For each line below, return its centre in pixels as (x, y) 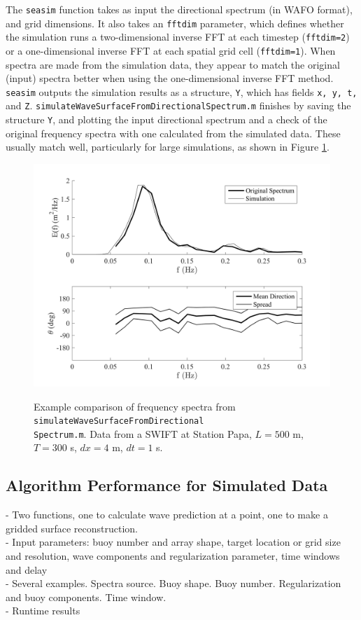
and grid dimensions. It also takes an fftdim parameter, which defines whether (175, 23)
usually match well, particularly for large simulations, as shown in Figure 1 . (168, 147)
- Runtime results (43, 611)
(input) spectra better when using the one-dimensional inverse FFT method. (170, 78)
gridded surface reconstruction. (72, 528)
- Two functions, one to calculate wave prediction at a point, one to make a (167, 515)
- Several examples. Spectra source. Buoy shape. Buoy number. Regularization (174, 583)
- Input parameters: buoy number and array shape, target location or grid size (173, 542)
